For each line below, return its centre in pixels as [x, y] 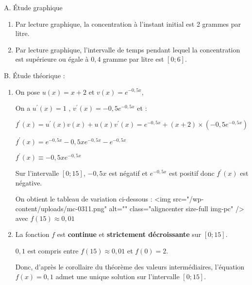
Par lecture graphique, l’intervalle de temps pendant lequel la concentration [128, 49]
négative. [29, 182]
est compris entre [53, 250]
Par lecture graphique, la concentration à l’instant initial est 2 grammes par [128, 24]
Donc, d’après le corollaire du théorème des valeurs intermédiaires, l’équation [130, 267]
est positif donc [192, 173]
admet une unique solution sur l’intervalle [118, 276]
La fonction [32, 234]
